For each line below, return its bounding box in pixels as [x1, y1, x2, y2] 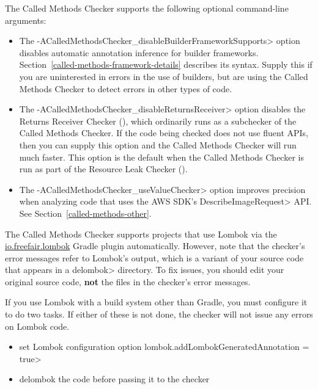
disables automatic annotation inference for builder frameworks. [19, 46, 259, 59]
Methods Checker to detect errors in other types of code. [19, 82, 232, 95]
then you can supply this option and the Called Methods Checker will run [19, 138, 297, 151]
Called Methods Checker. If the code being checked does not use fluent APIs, [19, 126, 309, 139]
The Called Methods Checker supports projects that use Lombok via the [5, 227, 277, 240]
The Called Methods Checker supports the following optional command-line [5, 2, 289, 14]
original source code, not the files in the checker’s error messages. [5, 275, 251, 288]
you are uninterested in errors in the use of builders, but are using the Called [19, 70, 308, 82]
